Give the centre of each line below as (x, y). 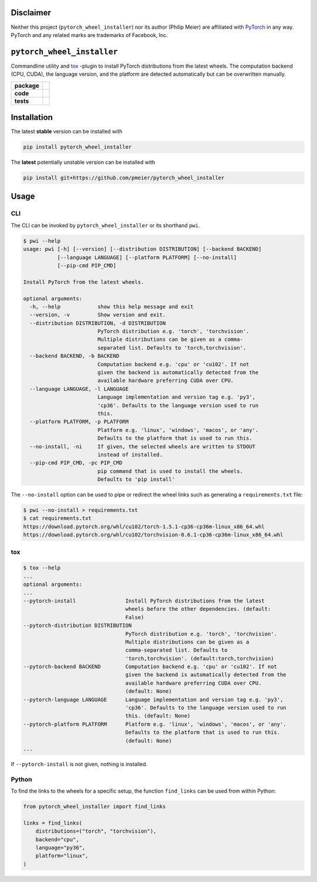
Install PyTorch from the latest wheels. (84, 282)
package (27, 85)
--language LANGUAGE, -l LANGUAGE (79, 389)
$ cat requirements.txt (58, 518)
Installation (32, 118)
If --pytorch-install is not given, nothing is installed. (79, 764)
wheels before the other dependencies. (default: (198, 609)
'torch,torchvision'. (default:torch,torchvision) (200, 658)
